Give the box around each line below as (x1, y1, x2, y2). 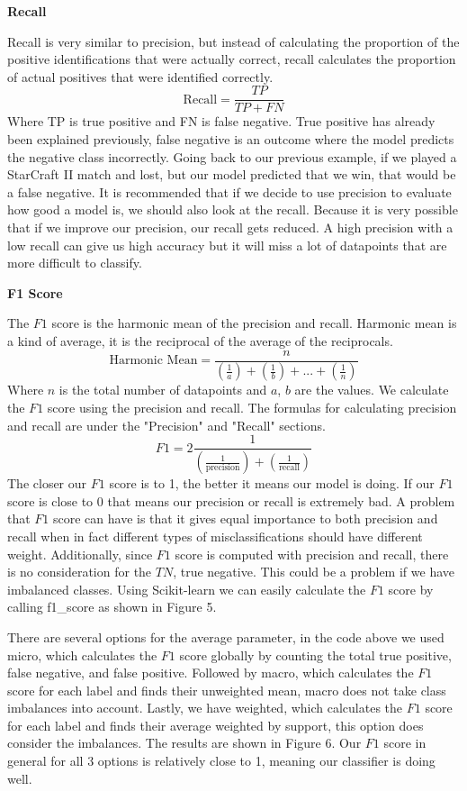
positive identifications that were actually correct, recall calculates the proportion (7, 50, 456, 68)
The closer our (7, 474, 87, 493)
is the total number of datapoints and (58, 380, 267, 399)
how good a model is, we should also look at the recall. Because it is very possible (7, 200, 458, 219)
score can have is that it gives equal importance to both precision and (53, 509, 438, 528)
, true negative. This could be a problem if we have (173, 562, 454, 581)
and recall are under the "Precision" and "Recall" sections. (7, 415, 326, 434)
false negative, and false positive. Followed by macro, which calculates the (7, 663, 414, 682)
